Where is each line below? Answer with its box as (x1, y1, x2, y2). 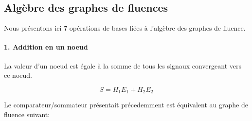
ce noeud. (4, 70, 32, 80)
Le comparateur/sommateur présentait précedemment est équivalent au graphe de (4, 100, 248, 110)
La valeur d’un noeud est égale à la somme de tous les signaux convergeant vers (4, 60, 241, 70)
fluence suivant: (4, 109, 50, 119)
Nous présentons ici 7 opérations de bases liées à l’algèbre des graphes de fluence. (4, 23, 246, 33)
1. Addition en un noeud (4, 42, 88, 52)
